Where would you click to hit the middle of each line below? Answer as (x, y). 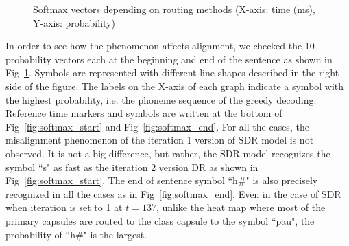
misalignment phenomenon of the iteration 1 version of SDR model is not (160, 140)
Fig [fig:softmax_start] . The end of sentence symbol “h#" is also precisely (162, 180)
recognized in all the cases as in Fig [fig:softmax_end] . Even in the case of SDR (173, 193)
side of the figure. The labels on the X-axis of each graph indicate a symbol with (175, 86)
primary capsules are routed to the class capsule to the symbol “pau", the (160, 220)
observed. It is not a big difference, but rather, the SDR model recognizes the (168, 153)
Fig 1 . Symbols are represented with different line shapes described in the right (172, 72)
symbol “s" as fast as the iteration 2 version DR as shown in (132, 167)
